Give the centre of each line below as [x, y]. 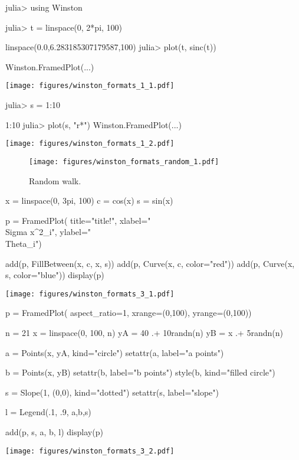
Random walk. [55, 180]
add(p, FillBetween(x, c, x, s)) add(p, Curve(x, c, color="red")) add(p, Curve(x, [150, 263]
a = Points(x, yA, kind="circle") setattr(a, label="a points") [115, 352]
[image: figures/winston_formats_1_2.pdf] [90, 144]
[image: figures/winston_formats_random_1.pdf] [124, 162]
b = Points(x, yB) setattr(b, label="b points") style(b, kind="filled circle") [140, 372]
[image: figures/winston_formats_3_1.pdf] [90, 294]
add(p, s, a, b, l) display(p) [54, 431]
